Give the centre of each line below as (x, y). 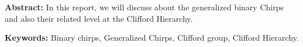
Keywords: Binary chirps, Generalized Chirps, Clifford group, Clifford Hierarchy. (152, 38)
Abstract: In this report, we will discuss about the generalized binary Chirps (144, 7)
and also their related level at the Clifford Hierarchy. (99, 18)
